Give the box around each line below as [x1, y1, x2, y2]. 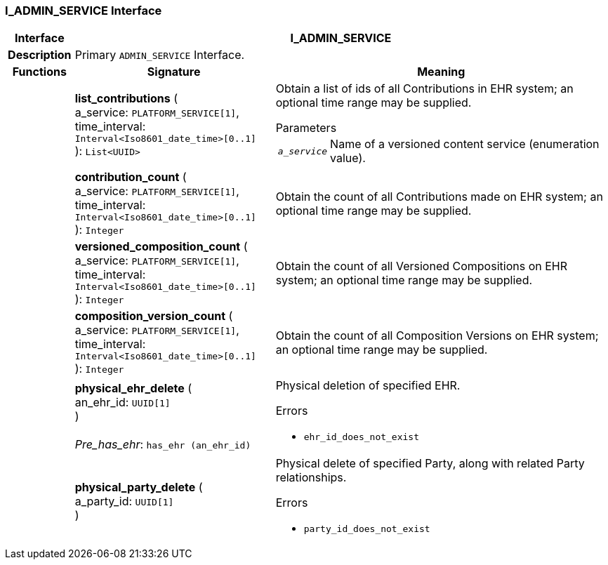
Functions [12, 65, 67, 79]
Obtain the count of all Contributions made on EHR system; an [275, 189, 603, 204]
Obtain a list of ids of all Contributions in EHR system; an [275, 81, 574, 96]
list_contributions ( [74, 91, 178, 105]
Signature [147, 65, 201, 79]
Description [8, 48, 72, 62]
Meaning [417, 65, 465, 79]
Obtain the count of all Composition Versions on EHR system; [275, 328, 599, 343]
